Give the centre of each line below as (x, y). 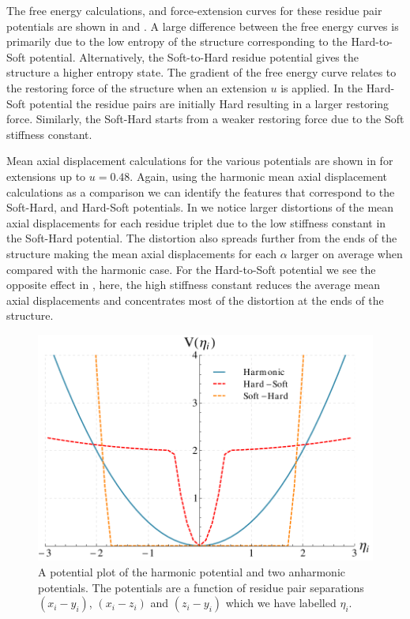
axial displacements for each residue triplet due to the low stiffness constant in (196, 222)
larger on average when (347, 253)
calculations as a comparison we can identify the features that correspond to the (201, 191)
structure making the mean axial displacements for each (142, 253)
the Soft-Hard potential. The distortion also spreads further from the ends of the (202, 238)
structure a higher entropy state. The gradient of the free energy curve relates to (201, 72)
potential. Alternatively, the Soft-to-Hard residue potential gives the (194, 56)
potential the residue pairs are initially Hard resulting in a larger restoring (209, 103)
